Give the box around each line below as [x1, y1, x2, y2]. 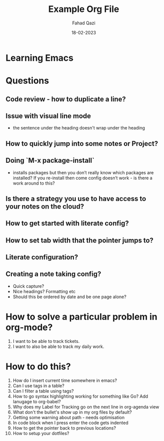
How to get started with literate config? [5, 219, 129, 227]
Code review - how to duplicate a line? [5, 95, 126, 103]
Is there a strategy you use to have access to [5, 194, 147, 203]
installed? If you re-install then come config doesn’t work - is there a [12, 175, 153, 181]
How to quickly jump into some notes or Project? [5, 139, 158, 148]
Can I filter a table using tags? [12, 388, 74, 394]
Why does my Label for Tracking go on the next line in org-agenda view [12, 404, 160, 410]
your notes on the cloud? [5, 202, 84, 211]
